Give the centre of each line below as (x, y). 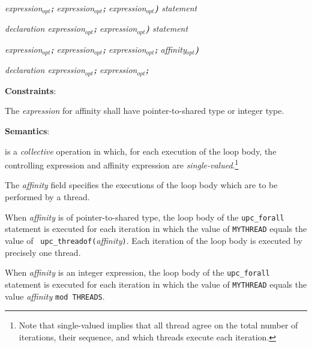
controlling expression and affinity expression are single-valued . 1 (122, 164)
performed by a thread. (47, 197)
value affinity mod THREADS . (55, 296)
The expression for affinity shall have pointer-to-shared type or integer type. (145, 111)
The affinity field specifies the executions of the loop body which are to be (141, 185)
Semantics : (27, 131)
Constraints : (31, 90)
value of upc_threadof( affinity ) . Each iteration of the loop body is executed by (154, 240)
